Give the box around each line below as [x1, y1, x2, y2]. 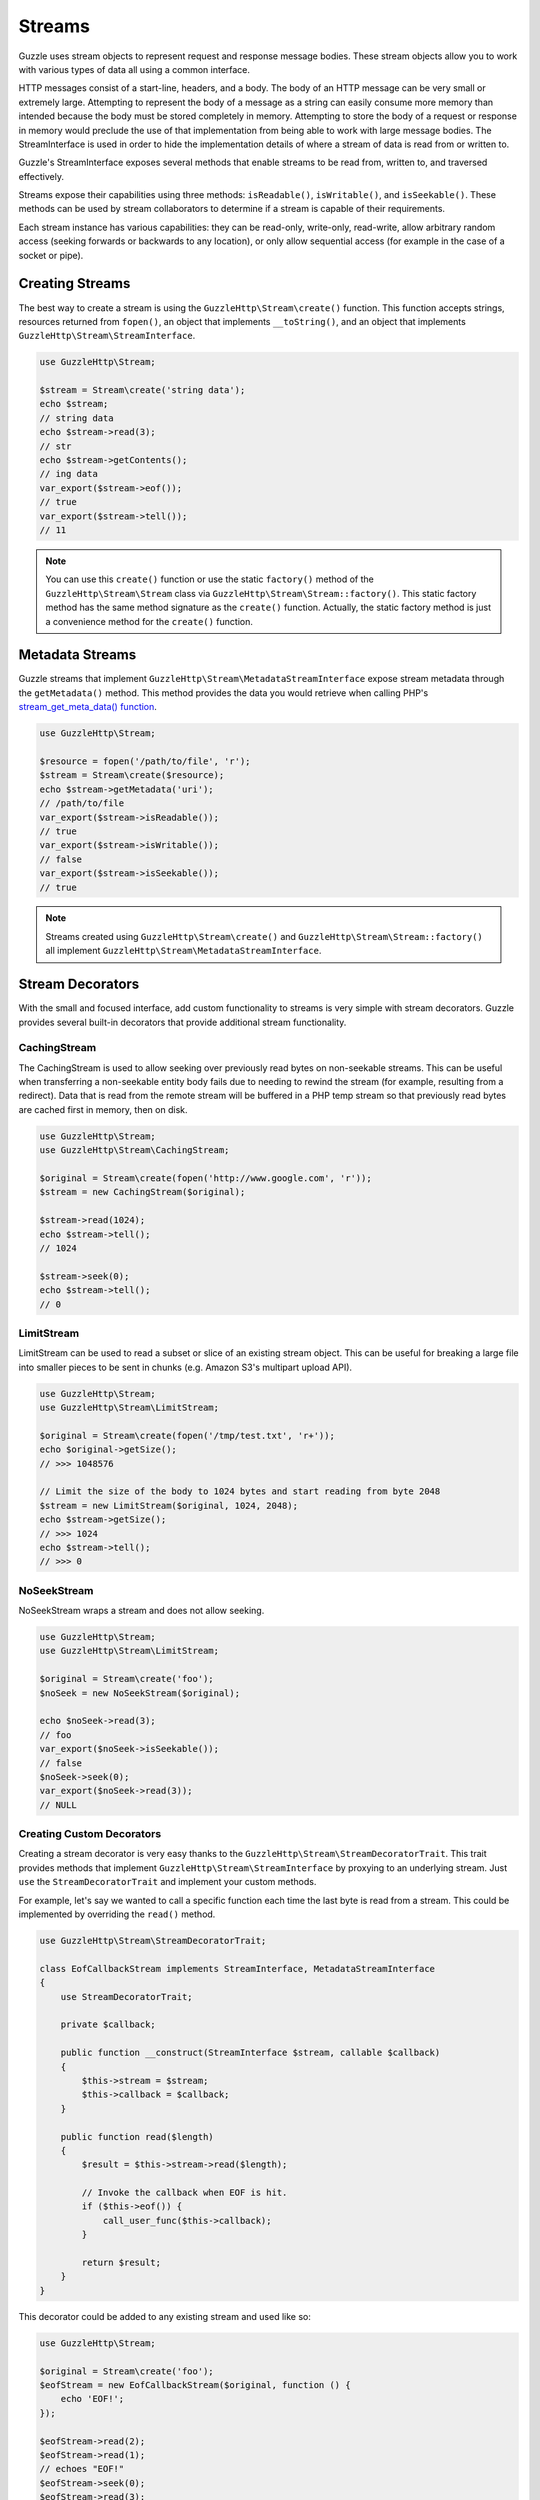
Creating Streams [18, 275, 131, 292]
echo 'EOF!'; [60, 2393, 125, 2405]
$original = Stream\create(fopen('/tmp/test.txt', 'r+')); [39, 1430, 335, 1441]
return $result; [81, 2257, 162, 2269]
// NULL [39, 1799, 77, 1810]
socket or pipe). [18, 249, 84, 261]
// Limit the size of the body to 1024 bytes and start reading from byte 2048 [39, 1486, 441, 1497]
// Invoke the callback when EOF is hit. [81, 2187, 288, 2199]
